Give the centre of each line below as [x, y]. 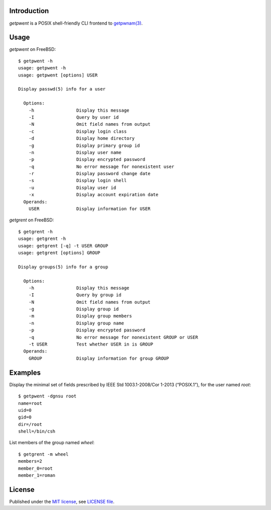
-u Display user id [72, 188]
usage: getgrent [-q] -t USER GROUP [63, 246]
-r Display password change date [89, 174]
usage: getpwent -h [42, 68]
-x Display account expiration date [93, 195]
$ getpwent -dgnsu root [47, 396]
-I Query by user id [74, 117]
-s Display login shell [78, 181]
